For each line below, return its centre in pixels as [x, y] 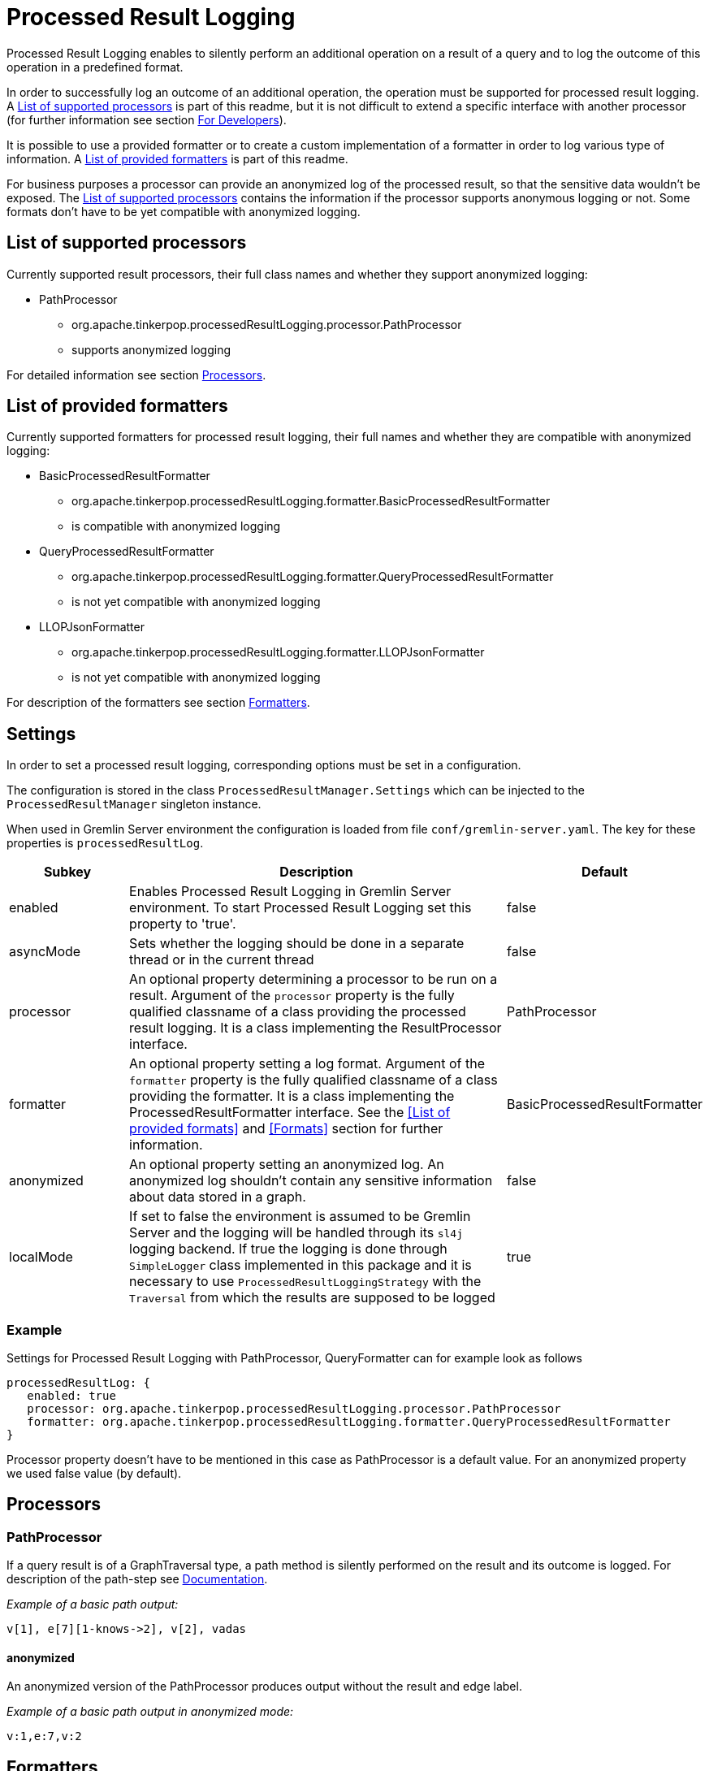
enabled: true [71, 1396]
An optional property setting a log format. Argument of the [307, 1064]
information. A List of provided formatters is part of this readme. [177, 158]
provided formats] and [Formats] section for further [286, 1129]
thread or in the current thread [222, 960]
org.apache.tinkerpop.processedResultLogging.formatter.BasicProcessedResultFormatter [311, 501]
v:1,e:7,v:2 [44, 1736]
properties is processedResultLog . [105, 843]
